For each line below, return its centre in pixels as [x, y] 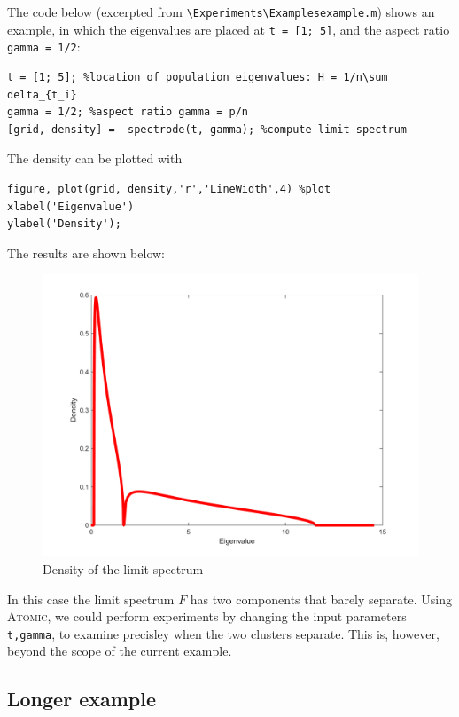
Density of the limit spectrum [123, 568]
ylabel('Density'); [64, 224]
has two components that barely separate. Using [321, 599]
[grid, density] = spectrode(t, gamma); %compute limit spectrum [207, 129]
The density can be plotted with [95, 158]
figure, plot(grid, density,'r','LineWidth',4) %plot [169, 189]
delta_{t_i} [42, 95]
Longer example [82, 699]
